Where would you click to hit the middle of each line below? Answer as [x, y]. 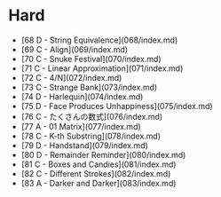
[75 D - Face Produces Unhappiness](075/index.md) [117, 106]
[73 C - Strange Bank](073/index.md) [89, 87]
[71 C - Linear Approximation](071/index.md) [102, 68]
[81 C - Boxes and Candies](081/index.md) [99, 164]
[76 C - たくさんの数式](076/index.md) [92, 116]
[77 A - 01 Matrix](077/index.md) [81, 126]
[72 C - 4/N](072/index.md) [71, 77]
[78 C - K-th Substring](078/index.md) [91, 136]
